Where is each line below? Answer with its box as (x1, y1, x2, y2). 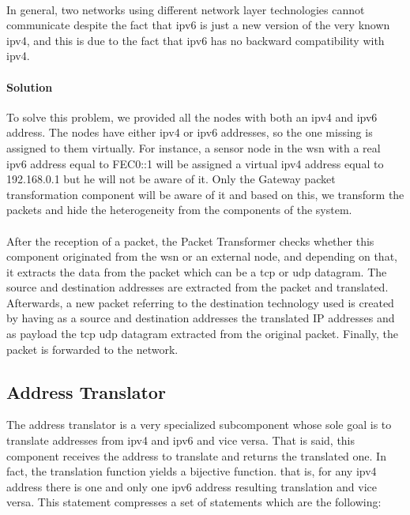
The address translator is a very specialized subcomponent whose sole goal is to (6, 416, 392, 433)
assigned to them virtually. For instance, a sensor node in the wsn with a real (6, 139, 381, 156)
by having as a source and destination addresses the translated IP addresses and (6, 310, 395, 326)
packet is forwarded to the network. (6, 340, 179, 357)
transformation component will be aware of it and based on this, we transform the (6, 186, 404, 202)
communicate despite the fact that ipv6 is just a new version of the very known (6, 17, 390, 33)
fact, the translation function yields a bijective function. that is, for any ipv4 (6, 463, 377, 479)
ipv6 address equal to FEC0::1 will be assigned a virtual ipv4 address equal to (6, 155, 384, 171)
